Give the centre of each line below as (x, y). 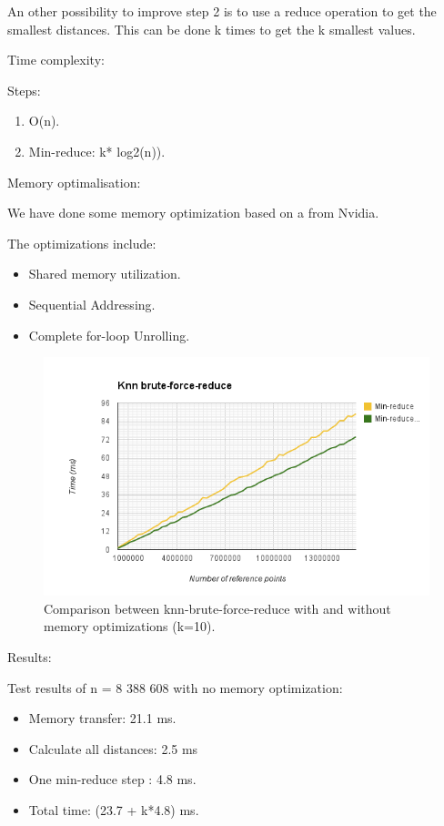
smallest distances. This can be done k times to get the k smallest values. (212, 29)
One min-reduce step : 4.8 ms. (112, 779)
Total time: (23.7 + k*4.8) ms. (114, 810)
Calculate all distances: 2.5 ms (113, 748)
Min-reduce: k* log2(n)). (97, 151)
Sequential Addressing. (92, 304)
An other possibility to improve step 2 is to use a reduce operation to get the (222, 11)
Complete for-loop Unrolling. (109, 335)
